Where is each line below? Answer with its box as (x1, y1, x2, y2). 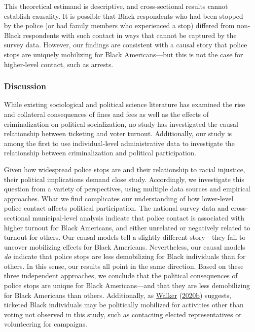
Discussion (4, 80, 46, 92)
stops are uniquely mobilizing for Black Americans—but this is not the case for (4, 49, 243, 59)
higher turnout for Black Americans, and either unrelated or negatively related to (4, 222, 251, 232)
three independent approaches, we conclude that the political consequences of (4, 270, 238, 281)
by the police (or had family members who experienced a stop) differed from (4, 20, 235, 31)
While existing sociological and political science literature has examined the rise (4, 99, 245, 110)
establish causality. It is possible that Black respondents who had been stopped (4, 10, 243, 21)
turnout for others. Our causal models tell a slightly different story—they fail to (4, 232, 246, 242)
